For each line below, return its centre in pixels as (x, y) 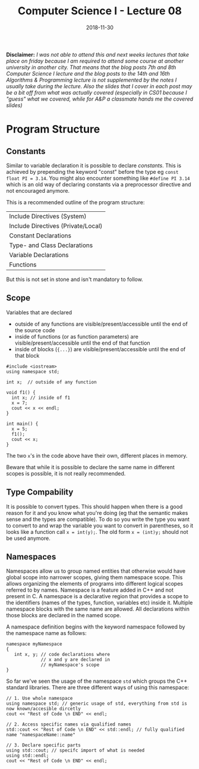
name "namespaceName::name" (41, 735)
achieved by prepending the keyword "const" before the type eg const (92, 171)
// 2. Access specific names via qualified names (69, 724)
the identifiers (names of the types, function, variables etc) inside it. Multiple (99, 603)
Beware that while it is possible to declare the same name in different (91, 467)
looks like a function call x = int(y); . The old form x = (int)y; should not (97, 532)
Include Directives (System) (48, 216)
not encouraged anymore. (38, 190)
